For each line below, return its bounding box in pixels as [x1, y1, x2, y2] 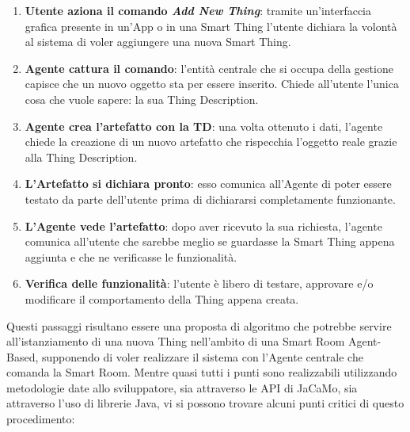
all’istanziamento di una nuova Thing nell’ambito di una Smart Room [6, 333, 345, 350]
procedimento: [6, 411, 75, 427]
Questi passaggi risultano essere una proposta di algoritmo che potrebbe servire [6, 317, 392, 334]
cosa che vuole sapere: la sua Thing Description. [25, 90, 259, 107]
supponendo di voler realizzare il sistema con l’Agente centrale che [41, 348, 363, 365]
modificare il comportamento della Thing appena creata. [25, 290, 299, 307]
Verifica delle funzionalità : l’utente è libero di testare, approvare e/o [25, 275, 374, 292]
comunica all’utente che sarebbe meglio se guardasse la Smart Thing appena [25, 233, 395, 250]
